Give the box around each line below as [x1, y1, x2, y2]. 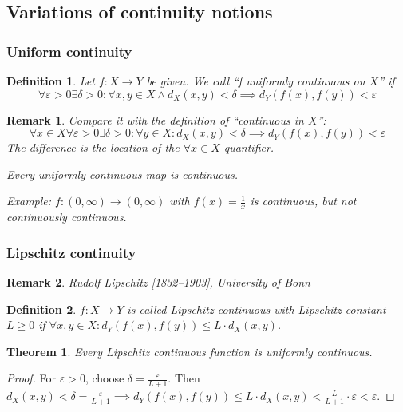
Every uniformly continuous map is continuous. [6, 165, 239, 182]
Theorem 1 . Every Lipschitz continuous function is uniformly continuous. [6, 343, 373, 359]
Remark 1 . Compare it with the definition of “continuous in [6, 111, 304, 128]
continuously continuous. [6, 208, 127, 225]
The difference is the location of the [6, 139, 180, 156]
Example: [6, 192, 52, 209]
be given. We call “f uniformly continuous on [146, 73, 365, 89]
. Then [168, 370, 200, 386]
